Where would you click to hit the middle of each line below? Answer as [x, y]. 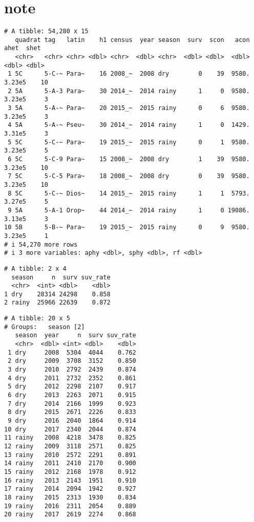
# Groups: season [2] [45, 327]
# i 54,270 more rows [41, 244]
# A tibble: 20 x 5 [37, 319]
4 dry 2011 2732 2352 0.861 [72, 378]
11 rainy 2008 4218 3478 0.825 [70, 438]
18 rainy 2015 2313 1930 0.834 [70, 497]
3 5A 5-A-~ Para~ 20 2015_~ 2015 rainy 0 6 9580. [129, 108]
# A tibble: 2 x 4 [35, 268]
